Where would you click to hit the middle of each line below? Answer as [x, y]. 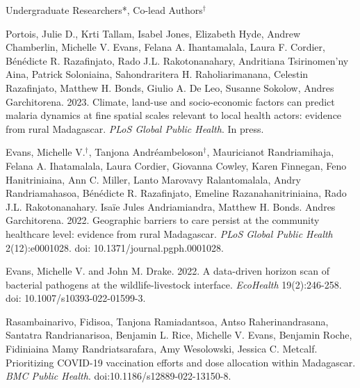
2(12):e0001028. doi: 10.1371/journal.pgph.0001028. [115, 247]
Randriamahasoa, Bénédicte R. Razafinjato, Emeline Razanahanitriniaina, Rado [176, 193]
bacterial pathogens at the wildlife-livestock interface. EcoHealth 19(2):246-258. [174, 284]
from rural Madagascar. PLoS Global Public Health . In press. [135, 128]
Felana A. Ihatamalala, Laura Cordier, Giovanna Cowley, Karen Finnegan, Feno [176, 165]
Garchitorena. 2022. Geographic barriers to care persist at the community [163, 220]
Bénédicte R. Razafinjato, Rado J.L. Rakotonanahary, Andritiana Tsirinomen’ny [177, 60]
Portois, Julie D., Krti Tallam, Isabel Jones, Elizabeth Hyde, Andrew [153, 33]
